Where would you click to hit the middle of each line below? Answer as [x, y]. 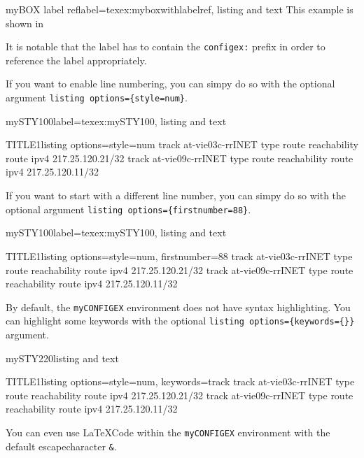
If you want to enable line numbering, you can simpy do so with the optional [170, 84]
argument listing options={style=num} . [97, 98]
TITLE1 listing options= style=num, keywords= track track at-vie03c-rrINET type [180, 381]
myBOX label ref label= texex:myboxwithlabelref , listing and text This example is [180, 9]
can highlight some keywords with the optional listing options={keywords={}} [180, 321]
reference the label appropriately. [76, 60]
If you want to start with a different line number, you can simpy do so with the [176, 195]
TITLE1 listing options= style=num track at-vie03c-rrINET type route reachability [182, 144]
